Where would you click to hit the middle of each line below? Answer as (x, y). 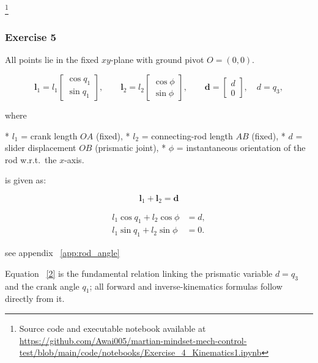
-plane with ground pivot (157, 60)
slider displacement (41, 148)
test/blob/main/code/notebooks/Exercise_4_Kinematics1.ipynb (140, 352)
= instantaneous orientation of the (241, 148)
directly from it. (35, 299)
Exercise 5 (31, 37)
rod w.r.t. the (31, 159)
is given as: (26, 180)
